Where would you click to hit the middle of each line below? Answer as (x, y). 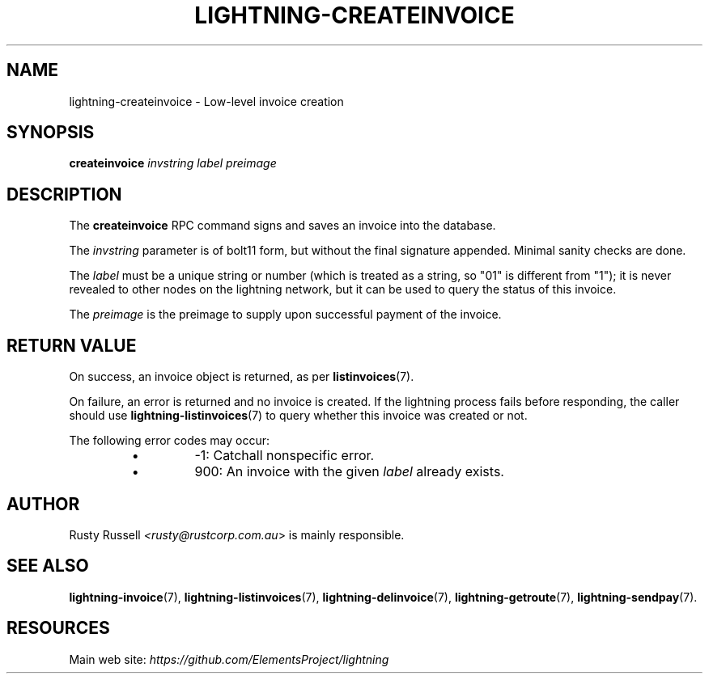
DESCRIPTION (64, 194)
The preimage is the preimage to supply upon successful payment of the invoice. (285, 315)
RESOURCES (58, 628)
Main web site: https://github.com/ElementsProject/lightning (229, 659)
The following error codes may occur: (169, 441)
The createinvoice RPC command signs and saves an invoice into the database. (282, 226)
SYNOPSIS (51, 133)
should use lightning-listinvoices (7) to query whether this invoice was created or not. (298, 416)
